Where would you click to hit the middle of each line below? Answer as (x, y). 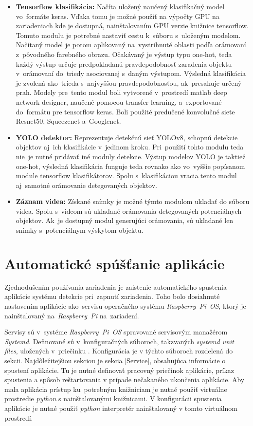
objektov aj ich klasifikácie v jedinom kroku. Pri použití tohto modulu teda (130, 147)
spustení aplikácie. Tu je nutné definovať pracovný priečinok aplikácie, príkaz (119, 370)
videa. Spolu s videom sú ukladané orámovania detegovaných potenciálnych (129, 211)
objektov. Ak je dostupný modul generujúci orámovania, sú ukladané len (125, 220)
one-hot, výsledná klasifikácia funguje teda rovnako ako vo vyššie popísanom (130, 166)
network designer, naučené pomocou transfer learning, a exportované (119, 102)
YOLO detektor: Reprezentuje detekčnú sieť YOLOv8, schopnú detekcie (127, 137)
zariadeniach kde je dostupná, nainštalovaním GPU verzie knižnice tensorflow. (132, 26)
